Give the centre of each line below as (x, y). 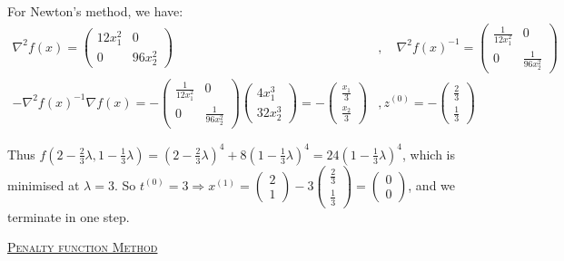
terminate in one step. (69, 216)
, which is (428, 154)
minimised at (44, 184)
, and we (432, 184)
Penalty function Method (83, 247)
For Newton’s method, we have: (95, 11)
